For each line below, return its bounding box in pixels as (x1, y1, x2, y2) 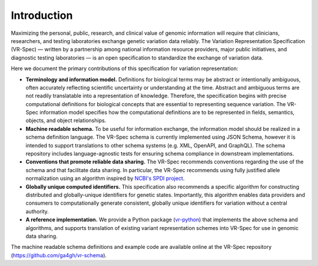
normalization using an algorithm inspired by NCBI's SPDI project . (25, 175, 185, 182)
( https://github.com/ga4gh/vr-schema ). (11, 251, 107, 259)
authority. (25, 208, 49, 215)
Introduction (11, 9, 73, 22)
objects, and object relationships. (25, 117, 107, 124)
